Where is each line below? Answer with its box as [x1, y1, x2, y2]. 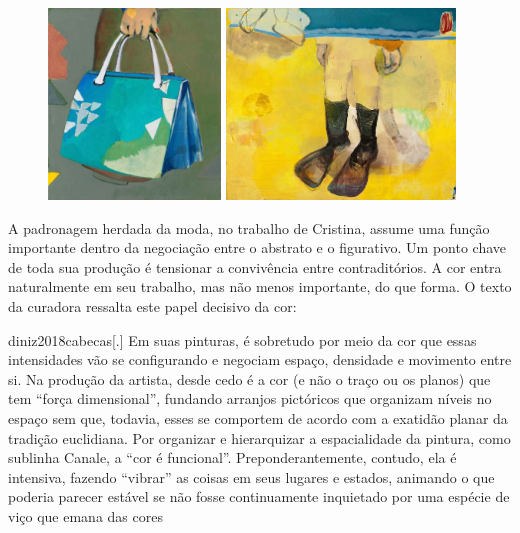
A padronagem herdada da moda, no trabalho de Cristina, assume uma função [8, 217, 490, 238]
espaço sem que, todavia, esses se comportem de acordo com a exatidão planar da [8, 407, 508, 428]
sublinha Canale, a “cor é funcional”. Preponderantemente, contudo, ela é [8, 447, 457, 468]
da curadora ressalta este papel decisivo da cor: [8, 295, 297, 316]
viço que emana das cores [8, 505, 163, 526]
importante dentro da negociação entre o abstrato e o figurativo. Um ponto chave [8, 237, 507, 258]
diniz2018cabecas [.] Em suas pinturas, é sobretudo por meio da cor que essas [8, 329, 477, 350]
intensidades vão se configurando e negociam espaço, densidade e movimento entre [8, 349, 512, 370]
